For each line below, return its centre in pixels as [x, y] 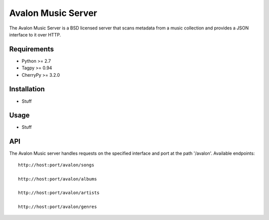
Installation [27, 89]
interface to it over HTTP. [35, 34]
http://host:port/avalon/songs [56, 165]
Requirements [32, 49]
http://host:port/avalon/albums [58, 179]
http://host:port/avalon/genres [58, 207]
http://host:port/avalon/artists [59, 193]
